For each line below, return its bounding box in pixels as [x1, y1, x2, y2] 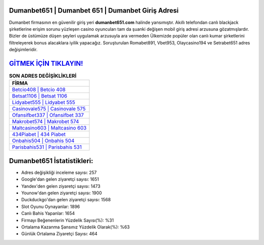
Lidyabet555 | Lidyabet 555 [12, 99, 75, 106]
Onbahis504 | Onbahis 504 [12, 137, 75, 144]
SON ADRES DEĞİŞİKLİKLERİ [9, 73, 77, 79]
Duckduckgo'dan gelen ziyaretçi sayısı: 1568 [21, 197, 111, 203]
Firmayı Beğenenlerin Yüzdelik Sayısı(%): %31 [21, 217, 114, 223]
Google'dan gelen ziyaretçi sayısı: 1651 [21, 176, 99, 182]
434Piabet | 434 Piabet [12, 131, 66, 138]
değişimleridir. [9, 47, 38, 53]
